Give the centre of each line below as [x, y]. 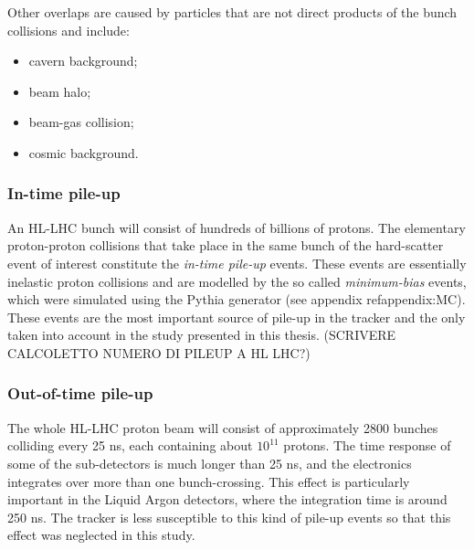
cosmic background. [84, 152]
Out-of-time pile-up [80, 393]
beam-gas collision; [81, 122]
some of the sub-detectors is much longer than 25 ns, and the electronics [210, 463]
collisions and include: [68, 30]
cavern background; [83, 61]
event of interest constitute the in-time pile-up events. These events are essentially [237, 263]
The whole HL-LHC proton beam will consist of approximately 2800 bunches [223, 427]
